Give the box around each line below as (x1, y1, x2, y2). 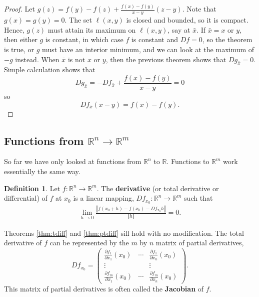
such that (184, 193, 213, 203)
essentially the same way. (4, 166, 80, 176)
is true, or (4, 44, 34, 54)
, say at (167, 24, 190, 35)
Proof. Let (4, 4, 35, 14)
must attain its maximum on (47, 24, 136, 35)
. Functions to (166, 156, 209, 167)
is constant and (131, 34, 178, 45)
